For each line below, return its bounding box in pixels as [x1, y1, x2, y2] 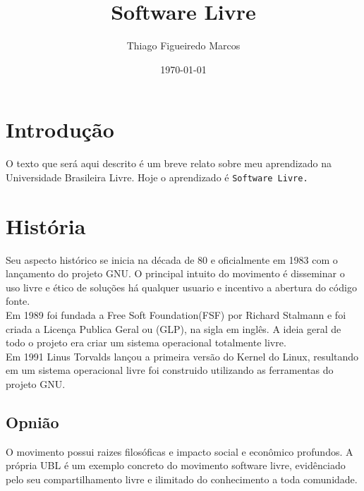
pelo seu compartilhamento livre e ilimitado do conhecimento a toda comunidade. [6, 471, 358, 486]
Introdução [6, 115, 114, 144]
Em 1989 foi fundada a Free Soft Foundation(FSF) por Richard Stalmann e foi [6, 308, 346, 322]
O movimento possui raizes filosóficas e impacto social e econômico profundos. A [6, 444, 353, 459]
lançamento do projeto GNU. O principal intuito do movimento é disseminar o [6, 266, 345, 281]
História [6, 211, 86, 240]
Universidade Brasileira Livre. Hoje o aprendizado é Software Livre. [6, 169, 308, 184]
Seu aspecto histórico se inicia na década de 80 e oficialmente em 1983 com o [6, 252, 338, 267]
